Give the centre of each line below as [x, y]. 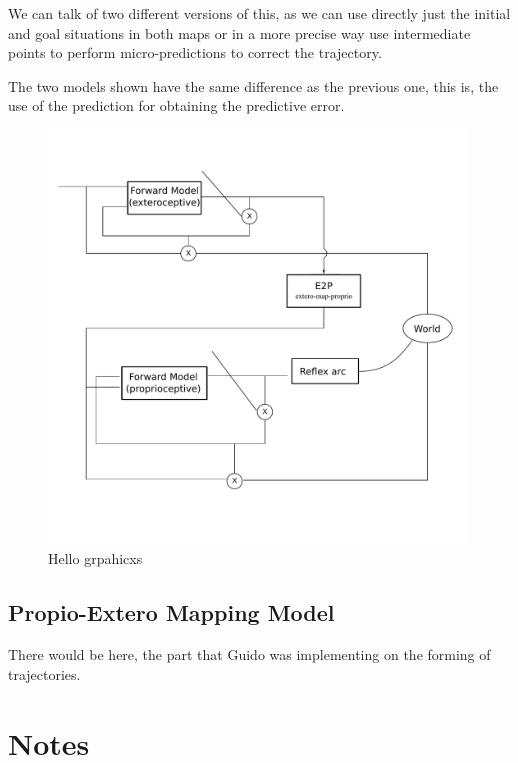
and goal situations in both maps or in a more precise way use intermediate [239, 32]
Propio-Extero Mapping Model [171, 612]
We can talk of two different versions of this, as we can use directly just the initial [259, 13]
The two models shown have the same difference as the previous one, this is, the [253, 85]
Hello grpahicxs [95, 558]
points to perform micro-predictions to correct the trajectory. [195, 52]
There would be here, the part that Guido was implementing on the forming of [249, 654]
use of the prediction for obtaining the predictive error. [176, 105]
